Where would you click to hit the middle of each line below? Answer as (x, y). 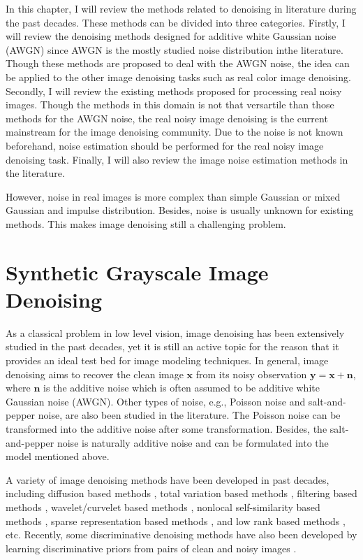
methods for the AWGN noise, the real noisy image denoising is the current (167, 118)
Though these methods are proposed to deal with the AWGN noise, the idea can (178, 63)
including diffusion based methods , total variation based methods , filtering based (181, 493)
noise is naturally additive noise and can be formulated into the (193, 442)
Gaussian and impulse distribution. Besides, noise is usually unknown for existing (180, 210)
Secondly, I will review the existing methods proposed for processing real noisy (174, 91)
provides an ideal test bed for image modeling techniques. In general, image (167, 360)
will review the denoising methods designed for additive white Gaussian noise (171, 36)
